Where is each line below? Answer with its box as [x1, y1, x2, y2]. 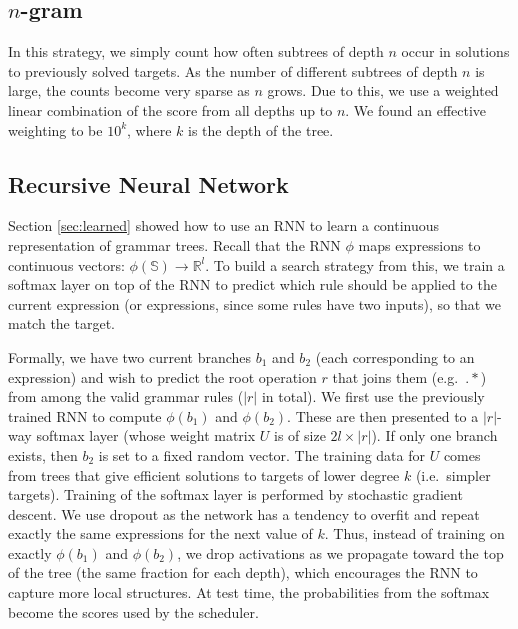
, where [127, 119, 172, 140]
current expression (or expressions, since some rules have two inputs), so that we [8, 293, 501, 314]
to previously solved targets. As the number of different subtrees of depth [8, 60, 458, 81]
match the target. [8, 313, 115, 334]
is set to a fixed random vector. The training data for [98, 444, 426, 465]
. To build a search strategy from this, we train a [205, 254, 505, 275]
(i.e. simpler [415, 464, 491, 485]
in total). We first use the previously [261, 386, 485, 407]
